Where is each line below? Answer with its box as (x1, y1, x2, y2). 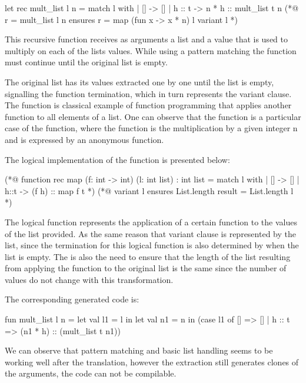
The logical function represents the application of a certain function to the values (5, 215, 297, 228)
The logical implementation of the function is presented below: (5, 153, 230, 165)
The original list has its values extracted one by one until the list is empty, (5, 75, 274, 88)
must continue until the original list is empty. (5, 56, 168, 68)
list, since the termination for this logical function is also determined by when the (5, 239, 299, 251)
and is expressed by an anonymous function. (5, 133, 164, 145)
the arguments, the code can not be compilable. (5, 367, 177, 379)
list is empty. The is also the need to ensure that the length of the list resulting (5, 250, 291, 262)
